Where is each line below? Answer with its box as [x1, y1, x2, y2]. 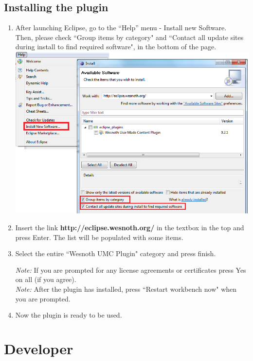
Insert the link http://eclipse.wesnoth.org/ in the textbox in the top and [15, 222, 244, 232]
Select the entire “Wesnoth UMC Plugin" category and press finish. [15, 248, 216, 259]
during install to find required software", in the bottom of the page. [15, 41, 217, 52]
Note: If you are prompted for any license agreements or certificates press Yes [15, 264, 246, 275]
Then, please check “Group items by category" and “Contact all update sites [15, 32, 244, 42]
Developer [4, 338, 73, 358]
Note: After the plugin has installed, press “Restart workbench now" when [15, 283, 237, 294]
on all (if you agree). [15, 274, 76, 284]
